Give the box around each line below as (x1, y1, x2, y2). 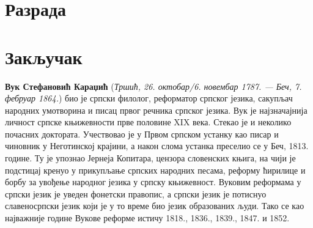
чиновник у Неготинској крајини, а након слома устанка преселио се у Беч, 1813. (5, 139, 309, 152)
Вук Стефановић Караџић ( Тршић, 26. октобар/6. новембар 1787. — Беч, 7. (5, 79, 302, 92)
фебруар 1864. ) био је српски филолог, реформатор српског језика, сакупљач (5, 92, 293, 105)
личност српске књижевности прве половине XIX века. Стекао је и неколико (5, 116, 292, 128)
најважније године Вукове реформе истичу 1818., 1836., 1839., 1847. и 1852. (5, 211, 290, 224)
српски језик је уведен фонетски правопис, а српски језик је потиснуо (5, 187, 267, 200)
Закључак (5, 44, 83, 69)
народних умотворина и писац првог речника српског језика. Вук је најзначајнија (5, 103, 307, 116)
